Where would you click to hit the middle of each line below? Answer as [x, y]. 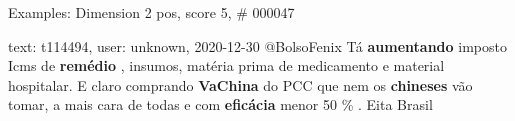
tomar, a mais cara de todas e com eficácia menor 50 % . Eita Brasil [220, 104]
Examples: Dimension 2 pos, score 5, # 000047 [151, 12]
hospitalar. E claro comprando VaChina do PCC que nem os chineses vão [240, 84]
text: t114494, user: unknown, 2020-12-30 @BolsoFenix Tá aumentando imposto [257, 45]
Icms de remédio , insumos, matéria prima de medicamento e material [226, 65]
